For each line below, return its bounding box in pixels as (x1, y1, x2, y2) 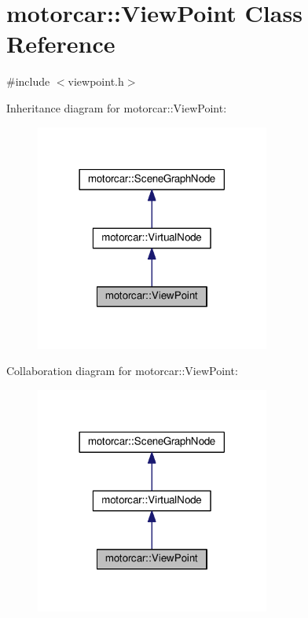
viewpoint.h (68, 73, 124, 90)
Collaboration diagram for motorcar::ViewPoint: (6, 362, 238, 379)
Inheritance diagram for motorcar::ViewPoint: (6, 99, 227, 116)
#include (6, 73, 50, 90)
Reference (6, 28, 115, 60)
